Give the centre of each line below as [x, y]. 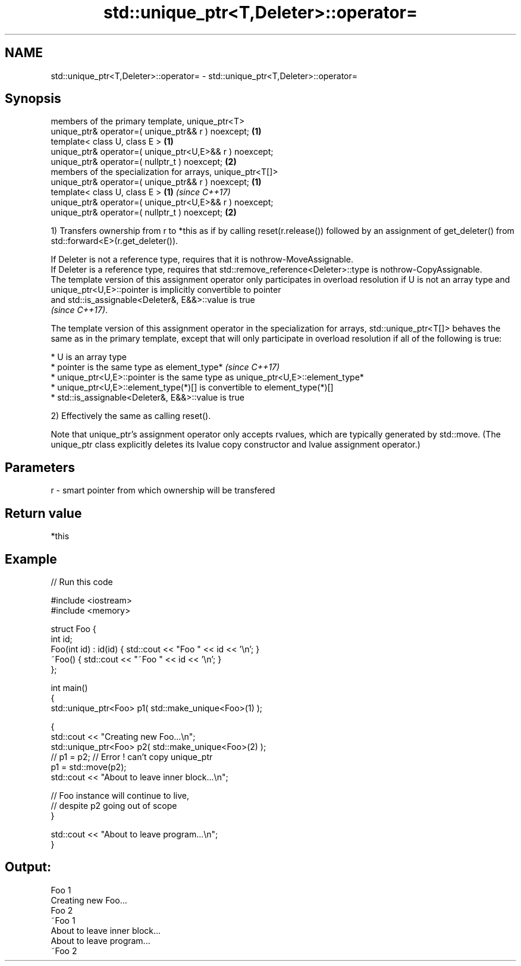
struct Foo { [73, 629]
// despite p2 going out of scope [114, 805]
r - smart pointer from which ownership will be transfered [163, 490]
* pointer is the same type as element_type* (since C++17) [165, 367]
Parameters [40, 467]
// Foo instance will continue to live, [120, 795]
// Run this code [82, 582]
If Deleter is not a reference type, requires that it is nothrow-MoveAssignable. [202, 260]
